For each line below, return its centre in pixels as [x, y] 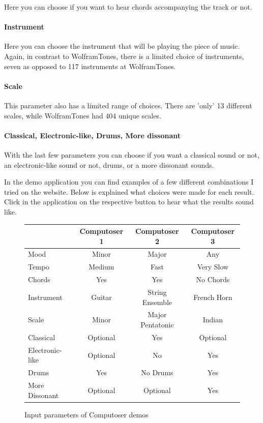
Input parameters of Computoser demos [86, 414]
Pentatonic [157, 325]
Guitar [101, 297]
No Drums [157, 372]
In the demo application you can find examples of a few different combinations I [129, 182]
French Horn [213, 297]
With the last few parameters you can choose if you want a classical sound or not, [132, 154]
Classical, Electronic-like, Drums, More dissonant [92, 135]
